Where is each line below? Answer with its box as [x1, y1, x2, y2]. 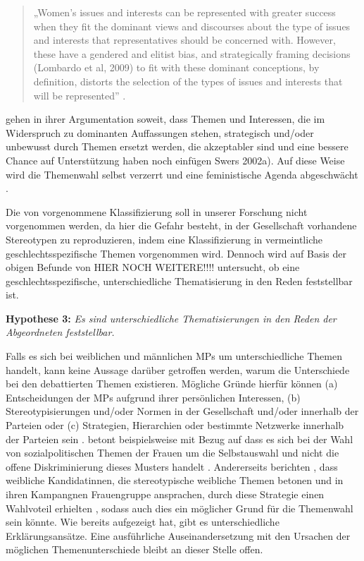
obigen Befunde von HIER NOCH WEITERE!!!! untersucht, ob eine [6, 260, 300, 275]
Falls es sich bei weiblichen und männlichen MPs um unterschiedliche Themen [6, 349, 342, 363]
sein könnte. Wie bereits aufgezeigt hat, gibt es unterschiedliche [6, 514, 280, 529]
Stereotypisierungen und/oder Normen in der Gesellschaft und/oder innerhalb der [6, 404, 359, 418]
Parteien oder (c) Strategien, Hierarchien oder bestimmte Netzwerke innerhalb [6, 418, 344, 433]
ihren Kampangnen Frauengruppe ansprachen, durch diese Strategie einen [6, 487, 325, 501]
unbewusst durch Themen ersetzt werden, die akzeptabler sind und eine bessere [6, 139, 349, 154]
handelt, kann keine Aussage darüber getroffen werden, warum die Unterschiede [6, 362, 350, 377]
